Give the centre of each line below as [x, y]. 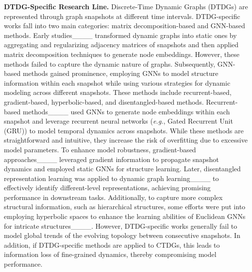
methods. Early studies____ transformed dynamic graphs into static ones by [120, 35]
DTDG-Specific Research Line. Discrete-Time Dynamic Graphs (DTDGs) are [126, 6]
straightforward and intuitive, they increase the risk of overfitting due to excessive [126, 140]
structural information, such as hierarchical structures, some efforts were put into [125, 207]
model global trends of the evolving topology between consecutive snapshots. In [122, 235]
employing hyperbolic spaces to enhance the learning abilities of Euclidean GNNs [125, 216]
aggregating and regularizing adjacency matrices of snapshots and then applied [121, 45]
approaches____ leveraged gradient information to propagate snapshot [111, 159]
